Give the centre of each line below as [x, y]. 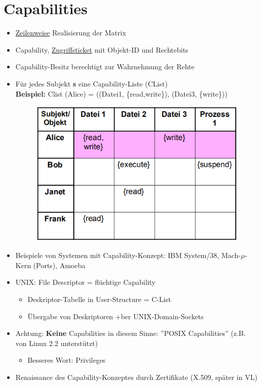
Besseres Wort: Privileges [67, 360]
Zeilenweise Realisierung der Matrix [71, 33]
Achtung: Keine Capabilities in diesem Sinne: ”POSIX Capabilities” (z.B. [130, 333]
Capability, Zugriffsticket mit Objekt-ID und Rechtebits [102, 49]
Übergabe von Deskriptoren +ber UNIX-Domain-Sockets [116, 316]
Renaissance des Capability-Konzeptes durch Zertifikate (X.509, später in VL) [136, 377]
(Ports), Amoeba [59, 265]
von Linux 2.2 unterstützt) [57, 343]
